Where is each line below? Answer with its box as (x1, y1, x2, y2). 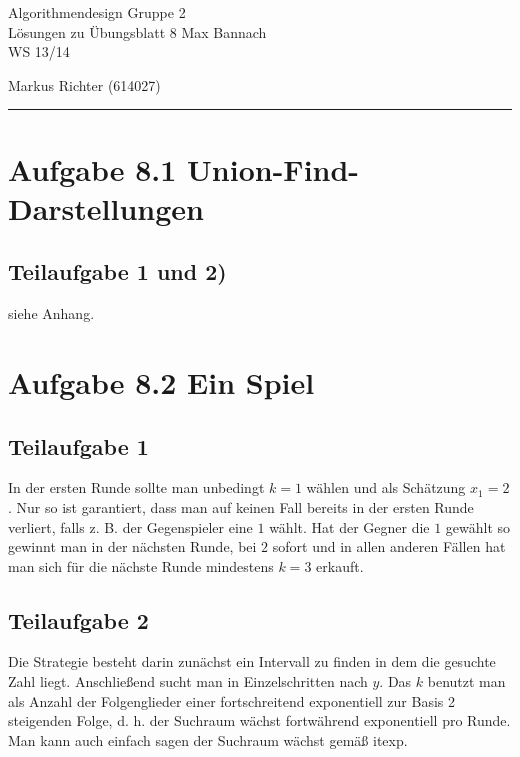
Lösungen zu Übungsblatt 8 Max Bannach (8, 21, 267, 42)
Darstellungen (8, 187, 205, 228)
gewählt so (445, 516, 511, 537)
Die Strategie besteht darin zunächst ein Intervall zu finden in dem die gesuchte (8, 651, 496, 672)
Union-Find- (187, 148, 360, 189)
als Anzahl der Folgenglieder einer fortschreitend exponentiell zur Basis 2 (8, 690, 455, 711)
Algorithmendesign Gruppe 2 (8, 2, 186, 22)
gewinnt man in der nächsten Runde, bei (8, 536, 257, 557)
